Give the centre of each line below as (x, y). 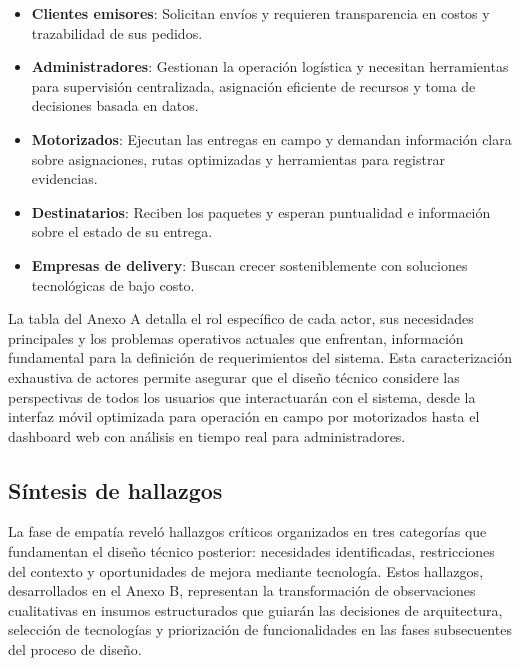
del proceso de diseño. (75, 649)
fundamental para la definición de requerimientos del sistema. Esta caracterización (260, 357)
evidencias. (64, 178)
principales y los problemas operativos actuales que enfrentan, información (236, 337)
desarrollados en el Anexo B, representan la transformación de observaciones (242, 590)
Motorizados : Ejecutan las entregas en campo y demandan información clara (271, 138)
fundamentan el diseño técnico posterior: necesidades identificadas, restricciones (251, 551)
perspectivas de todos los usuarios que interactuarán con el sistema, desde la (242, 396)
